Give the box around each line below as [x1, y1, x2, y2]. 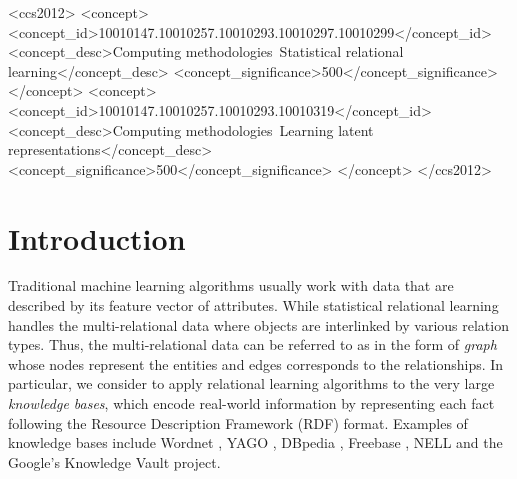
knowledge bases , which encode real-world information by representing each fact [8, 393, 495, 414]
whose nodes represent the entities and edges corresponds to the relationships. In [8, 353, 504, 374]
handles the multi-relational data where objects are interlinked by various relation [8, 314, 509, 335]
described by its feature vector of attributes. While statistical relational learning [8, 295, 499, 316]
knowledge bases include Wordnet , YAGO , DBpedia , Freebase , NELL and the [8, 432, 503, 453]
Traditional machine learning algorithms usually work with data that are [8, 275, 454, 296]
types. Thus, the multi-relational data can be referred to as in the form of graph [8, 334, 497, 355]
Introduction [8, 217, 186, 258]
